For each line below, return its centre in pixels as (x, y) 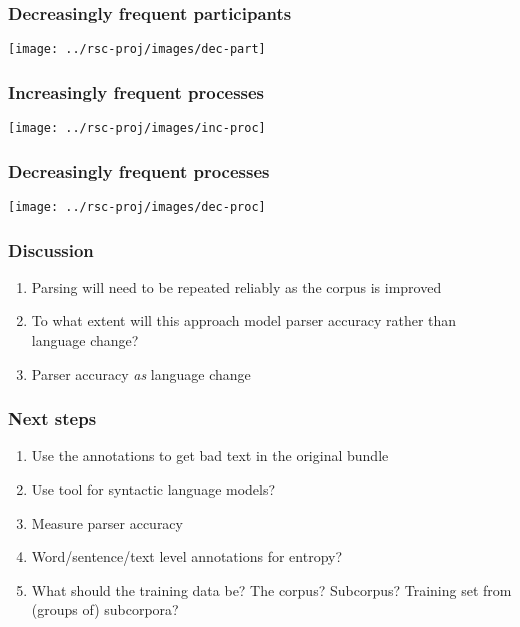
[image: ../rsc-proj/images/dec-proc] (137, 206)
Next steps (52, 418)
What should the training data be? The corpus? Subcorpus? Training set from (271, 589)
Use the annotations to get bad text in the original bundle (210, 455)
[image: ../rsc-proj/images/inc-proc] (137, 128)
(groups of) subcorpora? (105, 609)
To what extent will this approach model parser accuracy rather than (244, 320)
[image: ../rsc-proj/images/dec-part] (137, 49)
